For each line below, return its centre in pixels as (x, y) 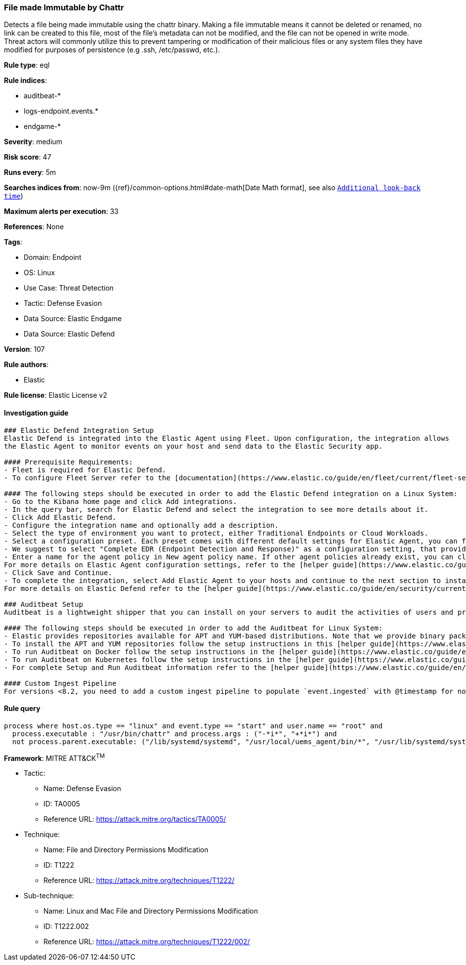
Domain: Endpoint (53, 257)
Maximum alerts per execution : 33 (61, 211)
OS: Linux (39, 273)
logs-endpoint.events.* (61, 111)
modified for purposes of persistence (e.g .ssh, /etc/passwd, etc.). (112, 50)
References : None (34, 227)
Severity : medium (33, 142)
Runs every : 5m (30, 172)
